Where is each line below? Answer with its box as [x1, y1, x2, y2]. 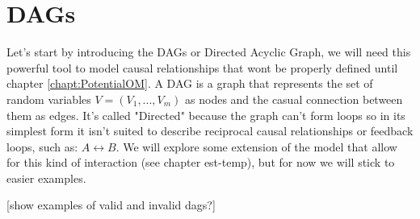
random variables [6, 90, 91, 107]
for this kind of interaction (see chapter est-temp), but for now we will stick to [6, 154, 395, 171]
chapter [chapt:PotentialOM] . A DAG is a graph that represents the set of [6, 75, 373, 92]
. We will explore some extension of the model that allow [115, 138, 397, 155]
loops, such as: [6, 138, 78, 155]
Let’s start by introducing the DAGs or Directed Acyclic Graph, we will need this [6, 43, 411, 60]
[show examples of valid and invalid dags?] [6, 196, 216, 213]
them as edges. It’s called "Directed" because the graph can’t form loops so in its [6, 106, 405, 123]
